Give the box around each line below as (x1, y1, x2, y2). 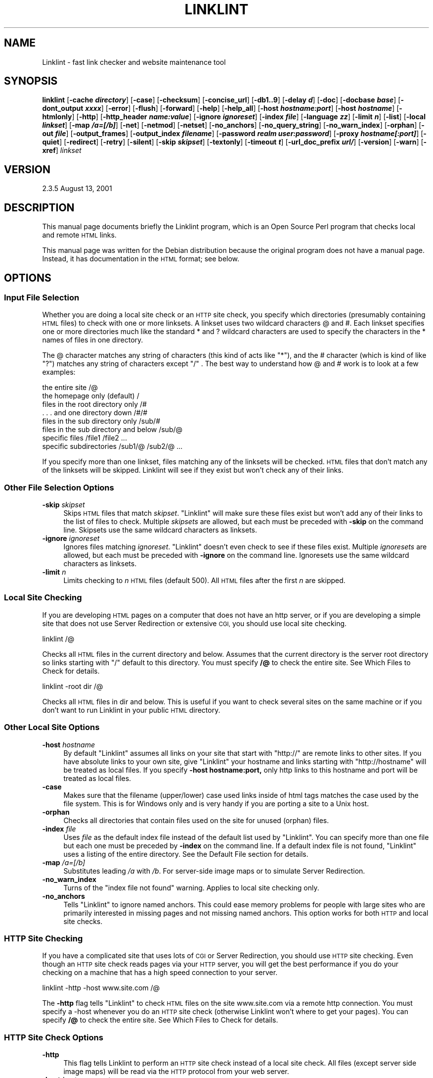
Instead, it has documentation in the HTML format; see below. (42, 254, 240, 263)
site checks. (63, 917, 103, 926)
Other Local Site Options (4, 722, 100, 733)
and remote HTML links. (42, 231, 117, 240)
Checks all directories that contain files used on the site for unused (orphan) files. (63, 816, 329, 825)
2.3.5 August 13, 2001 (42, 184, 112, 193)
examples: (42, 368, 76, 377)
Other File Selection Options (4, 482, 114, 492)
